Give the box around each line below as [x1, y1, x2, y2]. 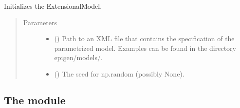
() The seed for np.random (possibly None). [54, 68, 185, 78]
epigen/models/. [54, 52, 103, 62]
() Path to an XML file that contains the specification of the [54, 33, 235, 44]
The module [4, 92, 66, 107]
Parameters [23, 17, 57, 27]
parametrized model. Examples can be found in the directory [54, 43, 236, 53]
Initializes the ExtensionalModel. [4, 1, 102, 11]
